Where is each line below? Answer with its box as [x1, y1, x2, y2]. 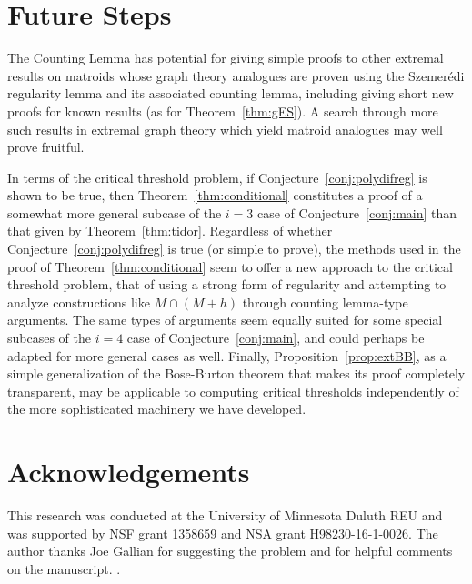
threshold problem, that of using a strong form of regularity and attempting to [7, 275, 447, 294]
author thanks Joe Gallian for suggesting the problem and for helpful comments [7, 541, 453, 560]
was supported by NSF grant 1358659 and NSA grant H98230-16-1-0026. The [7, 523, 438, 542]
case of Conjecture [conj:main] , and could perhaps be [126, 328, 425, 347]
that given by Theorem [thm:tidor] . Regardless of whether [7, 221, 333, 240]
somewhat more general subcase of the [7, 203, 222, 222]
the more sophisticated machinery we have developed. [7, 399, 306, 418]
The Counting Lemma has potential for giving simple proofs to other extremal [7, 48, 444, 67]
